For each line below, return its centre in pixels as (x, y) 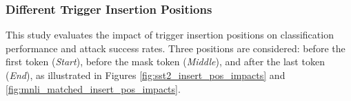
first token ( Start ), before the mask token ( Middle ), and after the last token (165, 61)
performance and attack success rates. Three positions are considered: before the (175, 48)
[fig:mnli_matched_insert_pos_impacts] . (93, 88)
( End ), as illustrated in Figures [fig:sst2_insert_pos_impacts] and (146, 75)
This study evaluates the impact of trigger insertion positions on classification (170, 35)
